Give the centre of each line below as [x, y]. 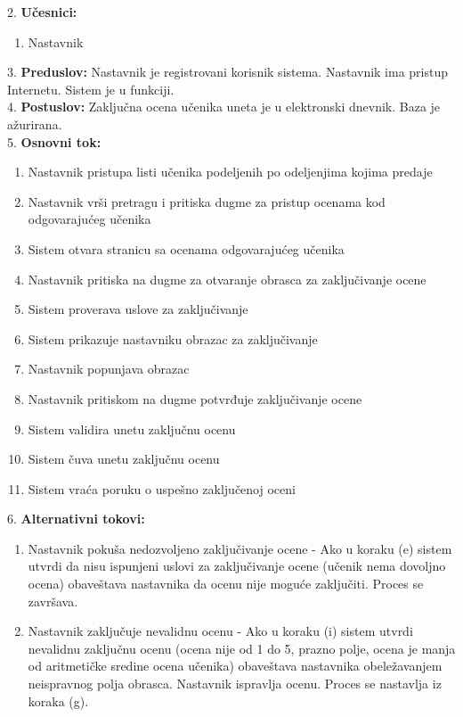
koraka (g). [58, 701]
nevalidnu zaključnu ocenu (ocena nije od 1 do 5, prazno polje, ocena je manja [242, 648]
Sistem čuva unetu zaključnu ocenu [124, 459]
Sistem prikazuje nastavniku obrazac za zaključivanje [173, 338]
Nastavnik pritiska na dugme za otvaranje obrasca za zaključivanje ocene [227, 279]
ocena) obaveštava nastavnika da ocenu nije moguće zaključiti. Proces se [226, 584]
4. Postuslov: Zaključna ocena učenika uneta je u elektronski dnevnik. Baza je [224, 107]
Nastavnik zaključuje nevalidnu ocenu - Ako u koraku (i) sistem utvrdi [220, 631]
